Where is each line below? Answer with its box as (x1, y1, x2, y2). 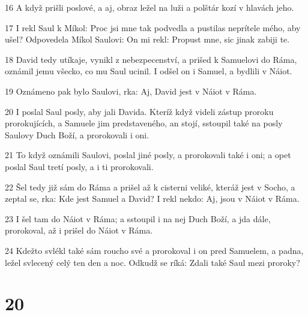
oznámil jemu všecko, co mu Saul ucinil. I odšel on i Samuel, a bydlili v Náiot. (5, 65, 292, 77)
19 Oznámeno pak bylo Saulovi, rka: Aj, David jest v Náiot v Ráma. (5, 84, 257, 97)
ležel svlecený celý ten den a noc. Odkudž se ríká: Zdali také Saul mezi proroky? (5, 256, 300, 268)
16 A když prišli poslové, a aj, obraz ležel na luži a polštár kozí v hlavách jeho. (5, 1, 294, 13)
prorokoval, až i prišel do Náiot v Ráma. (5, 224, 153, 237)
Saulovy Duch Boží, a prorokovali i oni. (5, 128, 149, 141)
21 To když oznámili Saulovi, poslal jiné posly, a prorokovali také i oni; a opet (5, 149, 291, 161)
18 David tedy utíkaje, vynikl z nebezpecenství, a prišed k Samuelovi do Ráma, (5, 53, 297, 65)
